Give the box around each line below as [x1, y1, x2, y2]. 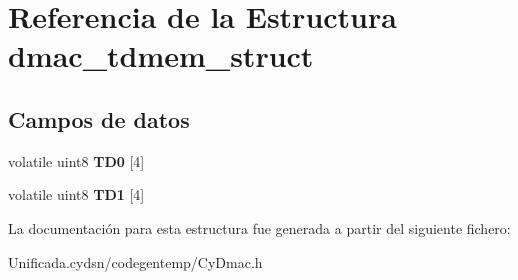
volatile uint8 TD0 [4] [8, 150, 145, 171]
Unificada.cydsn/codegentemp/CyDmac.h [8, 251, 263, 272]
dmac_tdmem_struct [8, 35, 314, 76]
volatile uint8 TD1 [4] [8, 184, 145, 205]
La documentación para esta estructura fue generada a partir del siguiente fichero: [8, 217, 511, 238]
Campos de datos [8, 103, 190, 134]
